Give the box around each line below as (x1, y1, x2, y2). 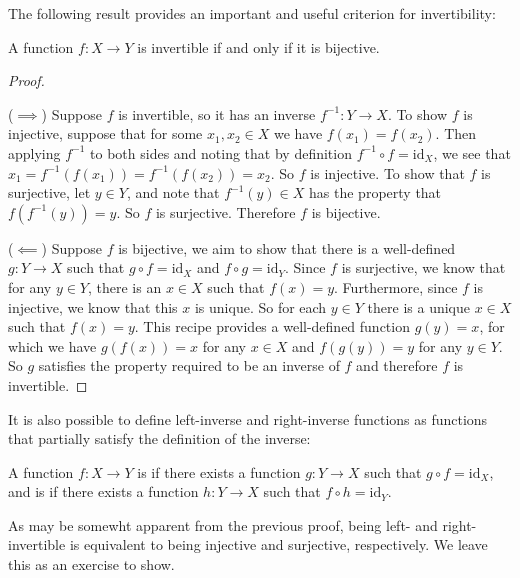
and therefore (356, 355, 438, 376)
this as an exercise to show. (8, 554, 175, 575)
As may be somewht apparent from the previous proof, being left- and (8, 514, 438, 535)
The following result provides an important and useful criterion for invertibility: (8, 3, 496, 23)
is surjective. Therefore (155, 201, 296, 222)
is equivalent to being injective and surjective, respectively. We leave (69, 534, 488, 555)
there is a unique (367, 296, 470, 317)
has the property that (309, 182, 442, 203)
